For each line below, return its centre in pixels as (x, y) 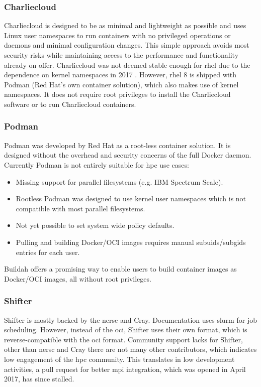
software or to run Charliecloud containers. (70, 104)
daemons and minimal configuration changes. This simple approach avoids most (127, 45)
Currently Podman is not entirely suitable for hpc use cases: (97, 164)
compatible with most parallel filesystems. (80, 208)
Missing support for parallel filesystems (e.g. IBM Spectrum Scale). (119, 181)
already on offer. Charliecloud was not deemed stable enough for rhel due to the (127, 64)
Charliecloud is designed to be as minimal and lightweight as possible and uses (125, 25)
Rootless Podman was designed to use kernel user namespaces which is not (131, 199)
